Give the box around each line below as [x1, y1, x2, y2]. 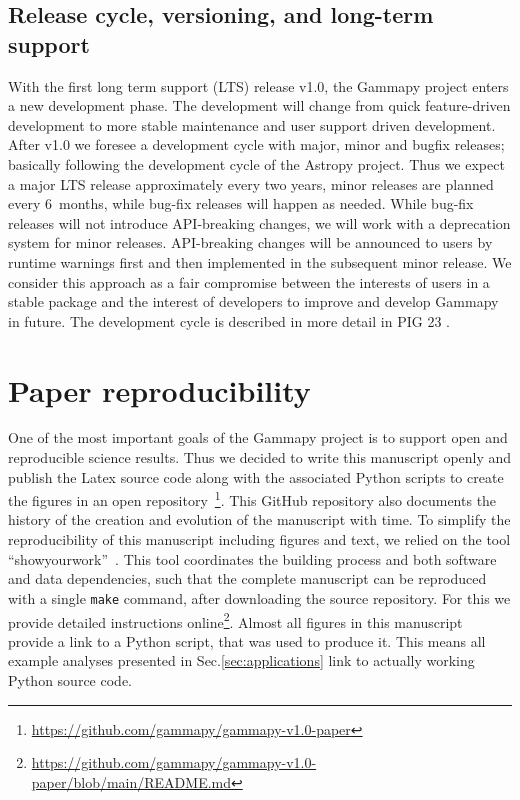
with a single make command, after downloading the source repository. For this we [8, 587, 511, 608]
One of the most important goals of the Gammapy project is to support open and [8, 427, 508, 448]
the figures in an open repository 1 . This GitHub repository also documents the [8, 487, 497, 510]
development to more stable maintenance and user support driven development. [8, 114, 496, 135]
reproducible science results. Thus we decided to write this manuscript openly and [8, 447, 512, 468]
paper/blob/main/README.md [31, 771, 232, 792]
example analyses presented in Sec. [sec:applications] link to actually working [8, 650, 475, 671]
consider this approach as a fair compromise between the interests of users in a [8, 271, 490, 292]
